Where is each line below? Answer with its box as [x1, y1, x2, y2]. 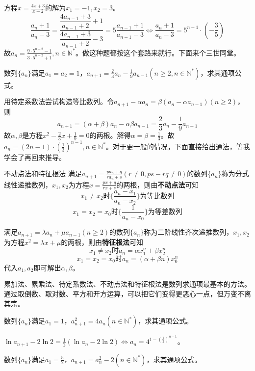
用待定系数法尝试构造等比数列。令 [4, 96, 114, 106]
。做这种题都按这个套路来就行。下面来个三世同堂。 [75, 47, 240, 57]
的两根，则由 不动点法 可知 [116, 179, 199, 189]
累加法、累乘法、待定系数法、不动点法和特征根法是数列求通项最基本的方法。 [4, 279, 251, 289]
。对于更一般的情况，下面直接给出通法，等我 [105, 141, 250, 151]
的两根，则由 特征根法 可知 [61, 237, 144, 247]
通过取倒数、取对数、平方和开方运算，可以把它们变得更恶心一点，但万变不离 [4, 288, 251, 298]
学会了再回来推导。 [4, 152, 66, 162]
